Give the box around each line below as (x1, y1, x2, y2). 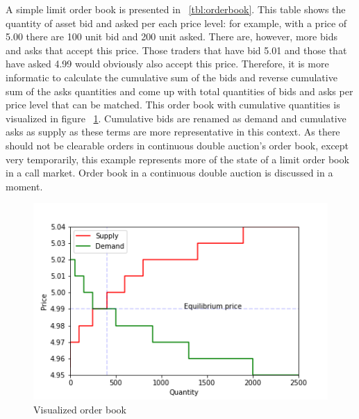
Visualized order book (33, 402, 126, 416)
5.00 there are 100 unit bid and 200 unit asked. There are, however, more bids (6, 29, 337, 44)
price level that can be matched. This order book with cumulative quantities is (6, 97, 340, 112)
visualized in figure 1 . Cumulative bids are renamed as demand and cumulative (6, 110, 347, 125)
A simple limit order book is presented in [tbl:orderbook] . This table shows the (6, 2, 346, 16)
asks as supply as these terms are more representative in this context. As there (6, 124, 340, 139)
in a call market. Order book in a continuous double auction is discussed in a (6, 165, 333, 180)
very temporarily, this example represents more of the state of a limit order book (6, 151, 349, 166)
